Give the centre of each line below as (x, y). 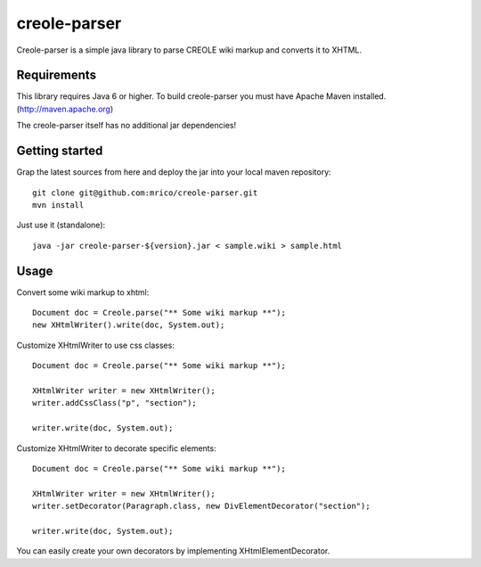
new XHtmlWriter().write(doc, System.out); (129, 325)
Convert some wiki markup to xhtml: (83, 292)
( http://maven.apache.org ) (65, 109)
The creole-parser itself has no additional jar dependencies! (126, 126)
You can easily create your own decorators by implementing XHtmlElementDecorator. (173, 551)
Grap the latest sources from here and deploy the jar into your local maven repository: (174, 172)
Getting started (60, 151)
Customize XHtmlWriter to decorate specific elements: (117, 448)
